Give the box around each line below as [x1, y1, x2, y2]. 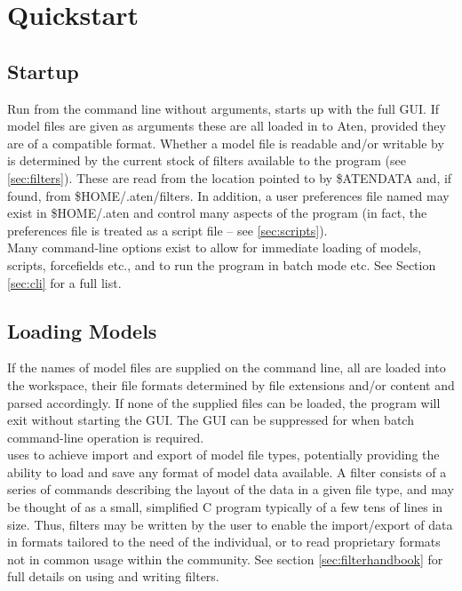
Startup [7, 57, 79, 84]
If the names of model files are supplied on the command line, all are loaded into [7, 358, 446, 377]
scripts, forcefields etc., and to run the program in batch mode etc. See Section [7, 255, 436, 274]
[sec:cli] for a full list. [7, 273, 122, 292]
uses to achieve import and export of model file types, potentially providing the [7, 445, 440, 464]
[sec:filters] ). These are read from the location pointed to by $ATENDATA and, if [7, 168, 452, 187]
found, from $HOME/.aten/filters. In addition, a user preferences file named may [7, 186, 450, 204]
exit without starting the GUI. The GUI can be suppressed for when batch [7, 411, 414, 429]
